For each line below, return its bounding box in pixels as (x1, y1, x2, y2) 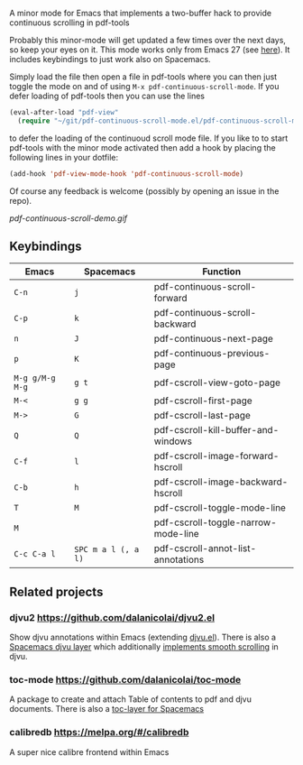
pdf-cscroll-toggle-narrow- (153, 516, 277, 529)
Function (202, 265, 242, 278)
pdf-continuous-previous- (153, 347, 271, 360)
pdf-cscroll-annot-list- (153, 542, 257, 555)
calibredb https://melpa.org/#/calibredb (9, 726, 189, 739)
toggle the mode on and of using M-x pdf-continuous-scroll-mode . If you (9, 81, 280, 91)
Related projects (9, 584, 104, 599)
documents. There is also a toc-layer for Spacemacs (9, 704, 205, 714)
